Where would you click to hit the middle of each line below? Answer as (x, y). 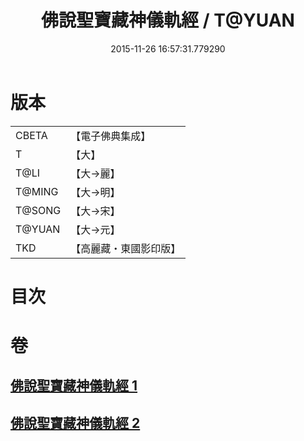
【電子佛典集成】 (111, 136)
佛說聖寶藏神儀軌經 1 (74, 386)
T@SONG (38, 210)
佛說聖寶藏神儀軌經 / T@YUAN (168, 20)
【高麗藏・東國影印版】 (126, 248)
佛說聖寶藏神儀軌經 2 (75, 422)
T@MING (37, 191)
